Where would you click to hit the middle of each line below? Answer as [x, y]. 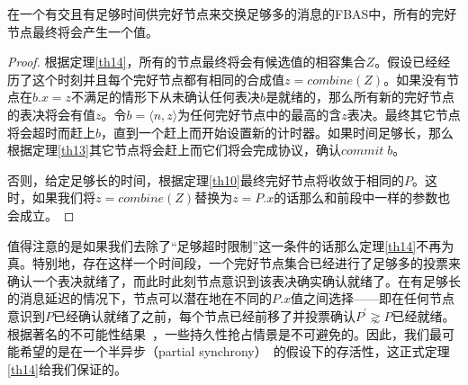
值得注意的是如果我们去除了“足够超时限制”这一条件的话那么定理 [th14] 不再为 [231, 245]
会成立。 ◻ [41, 215]
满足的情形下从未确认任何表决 [172, 97]
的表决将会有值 [51, 114]
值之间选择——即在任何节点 [372, 298]
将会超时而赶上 [51, 132]
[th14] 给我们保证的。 [67, 368]
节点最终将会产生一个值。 [83, 31]
